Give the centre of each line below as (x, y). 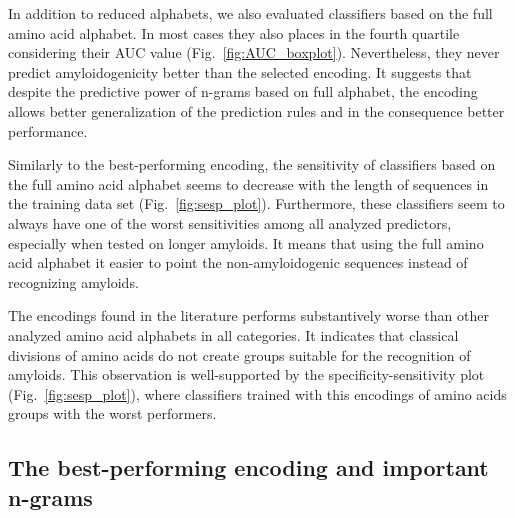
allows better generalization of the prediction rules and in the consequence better (256, 110)
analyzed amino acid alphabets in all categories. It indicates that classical (233, 334)
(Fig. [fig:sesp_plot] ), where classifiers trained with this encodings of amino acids (257, 393)
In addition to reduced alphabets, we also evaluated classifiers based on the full (250, 13)
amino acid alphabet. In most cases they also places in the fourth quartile (234, 32)
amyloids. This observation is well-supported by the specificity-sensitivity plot (246, 374)
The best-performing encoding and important (248, 467)
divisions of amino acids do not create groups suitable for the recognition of (239, 354)
